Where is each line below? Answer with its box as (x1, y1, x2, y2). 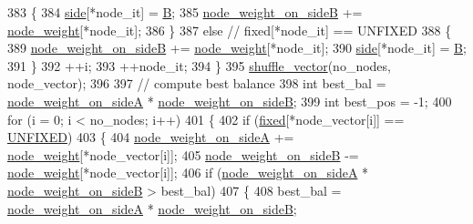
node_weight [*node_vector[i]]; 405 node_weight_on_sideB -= (7, 145, 359, 164)
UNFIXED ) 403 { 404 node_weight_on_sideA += (7, 127, 294, 147)
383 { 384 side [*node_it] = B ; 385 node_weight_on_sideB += (7, 3, 363, 21)
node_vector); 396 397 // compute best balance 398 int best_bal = (7, 74, 386, 93)
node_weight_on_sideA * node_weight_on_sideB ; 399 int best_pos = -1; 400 (7, 91, 452, 110)
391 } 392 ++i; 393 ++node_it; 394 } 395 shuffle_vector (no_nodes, (7, 56, 391, 75)
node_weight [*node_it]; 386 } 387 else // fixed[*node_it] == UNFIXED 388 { (7, 20, 452, 39)
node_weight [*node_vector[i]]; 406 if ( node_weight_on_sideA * (7, 163, 369, 182)
